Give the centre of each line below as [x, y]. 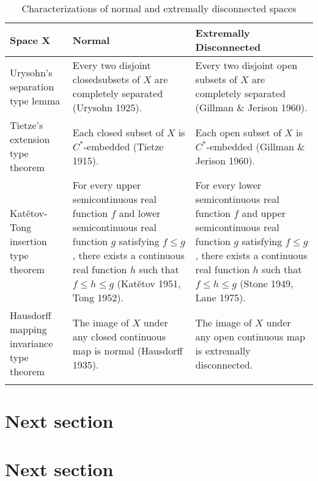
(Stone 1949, [267, 283]
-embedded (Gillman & [256, 146]
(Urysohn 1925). [107, 107]
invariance [31, 343]
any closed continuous [119, 336]
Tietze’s [27, 125]
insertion [28, 241]
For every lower [228, 185]
